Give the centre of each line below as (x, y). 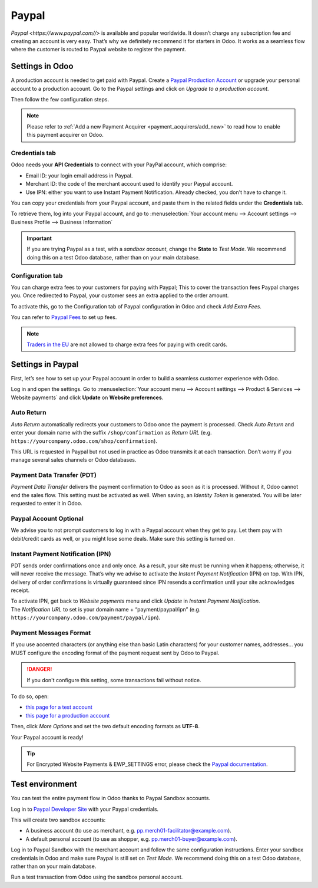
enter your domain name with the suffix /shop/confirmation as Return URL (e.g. (111, 433)
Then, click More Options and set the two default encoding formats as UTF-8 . (105, 726)
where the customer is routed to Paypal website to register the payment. (99, 50)
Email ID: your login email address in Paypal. (79, 175)
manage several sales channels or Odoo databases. (74, 460)
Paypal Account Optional (47, 519)
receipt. (20, 590)
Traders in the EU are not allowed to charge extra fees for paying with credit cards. (127, 344)
